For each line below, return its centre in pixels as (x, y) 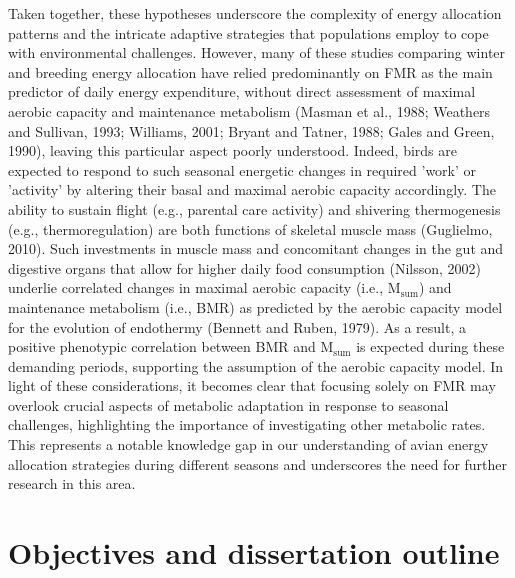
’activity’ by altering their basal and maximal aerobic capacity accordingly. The (252, 189)
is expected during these (430, 346)
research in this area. (72, 483)
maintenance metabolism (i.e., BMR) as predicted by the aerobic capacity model (255, 306)
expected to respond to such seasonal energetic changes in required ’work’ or (242, 169)
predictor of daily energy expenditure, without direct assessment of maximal (242, 91)
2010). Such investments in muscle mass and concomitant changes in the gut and (256, 248)
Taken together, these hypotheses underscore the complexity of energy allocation (255, 13)
